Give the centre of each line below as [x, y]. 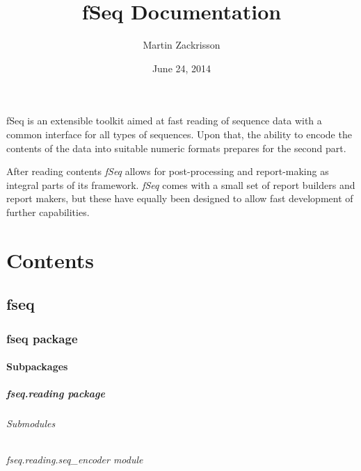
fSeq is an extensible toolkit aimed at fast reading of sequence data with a [164, 121]
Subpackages [37, 366]
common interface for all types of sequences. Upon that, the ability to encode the [179, 134]
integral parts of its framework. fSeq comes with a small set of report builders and [181, 184]
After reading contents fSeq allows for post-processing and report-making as [168, 171]
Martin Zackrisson [182, 45]
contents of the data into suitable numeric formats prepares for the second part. [176, 148]
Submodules [31, 423]
